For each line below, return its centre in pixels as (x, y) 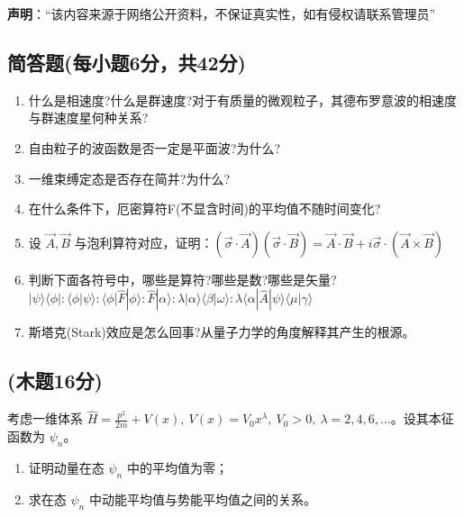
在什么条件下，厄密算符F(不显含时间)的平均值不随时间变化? (205, 209)
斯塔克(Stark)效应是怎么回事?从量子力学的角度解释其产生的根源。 (222, 332)
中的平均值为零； (177, 467)
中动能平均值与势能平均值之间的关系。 (202, 499)
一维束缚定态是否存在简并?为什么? (129, 178)
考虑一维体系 (45, 418)
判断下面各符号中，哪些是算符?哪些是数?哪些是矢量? (182, 279)
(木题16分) (55, 381)
